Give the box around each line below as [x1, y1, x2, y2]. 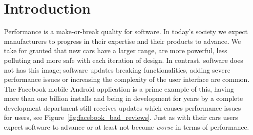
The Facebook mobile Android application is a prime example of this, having [4, 83, 234, 94]
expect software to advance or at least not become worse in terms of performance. [4, 122, 249, 132]
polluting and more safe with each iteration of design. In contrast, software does [4, 55, 243, 65]
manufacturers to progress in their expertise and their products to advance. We [4, 36, 241, 46]
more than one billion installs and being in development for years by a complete [4, 93, 243, 103]
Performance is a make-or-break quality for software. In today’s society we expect [4, 26, 248, 37]
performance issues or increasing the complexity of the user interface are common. [4, 74, 250, 84]
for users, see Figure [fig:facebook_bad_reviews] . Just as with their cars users [4, 112, 238, 122]
